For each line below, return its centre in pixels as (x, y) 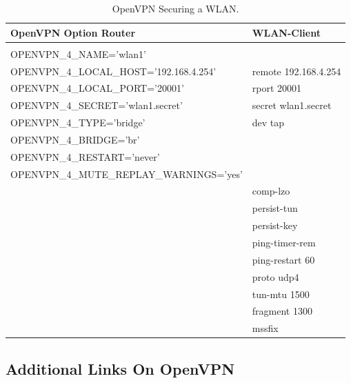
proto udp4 (275, 276)
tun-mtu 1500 (281, 294)
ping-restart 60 (283, 259)
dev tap (268, 122)
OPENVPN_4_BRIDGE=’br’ (75, 139)
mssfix (265, 328)
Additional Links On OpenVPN (120, 368)
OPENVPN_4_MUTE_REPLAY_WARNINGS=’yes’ (127, 174)
